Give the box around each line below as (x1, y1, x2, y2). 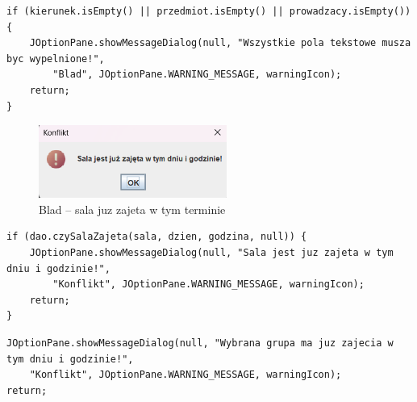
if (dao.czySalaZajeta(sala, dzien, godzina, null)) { (6, 231, 307, 243)
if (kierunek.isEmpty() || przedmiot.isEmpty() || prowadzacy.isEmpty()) (6, 6, 411, 17)
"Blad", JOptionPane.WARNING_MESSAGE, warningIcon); (52, 69, 342, 81)
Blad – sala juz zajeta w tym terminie (39, 200, 226, 217)
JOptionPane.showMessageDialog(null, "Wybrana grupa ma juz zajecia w (6, 337, 394, 350)
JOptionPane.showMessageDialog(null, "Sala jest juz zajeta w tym (29, 247, 394, 259)
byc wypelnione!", (6, 52, 105, 65)
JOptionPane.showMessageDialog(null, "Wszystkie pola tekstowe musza (29, 37, 411, 49)
